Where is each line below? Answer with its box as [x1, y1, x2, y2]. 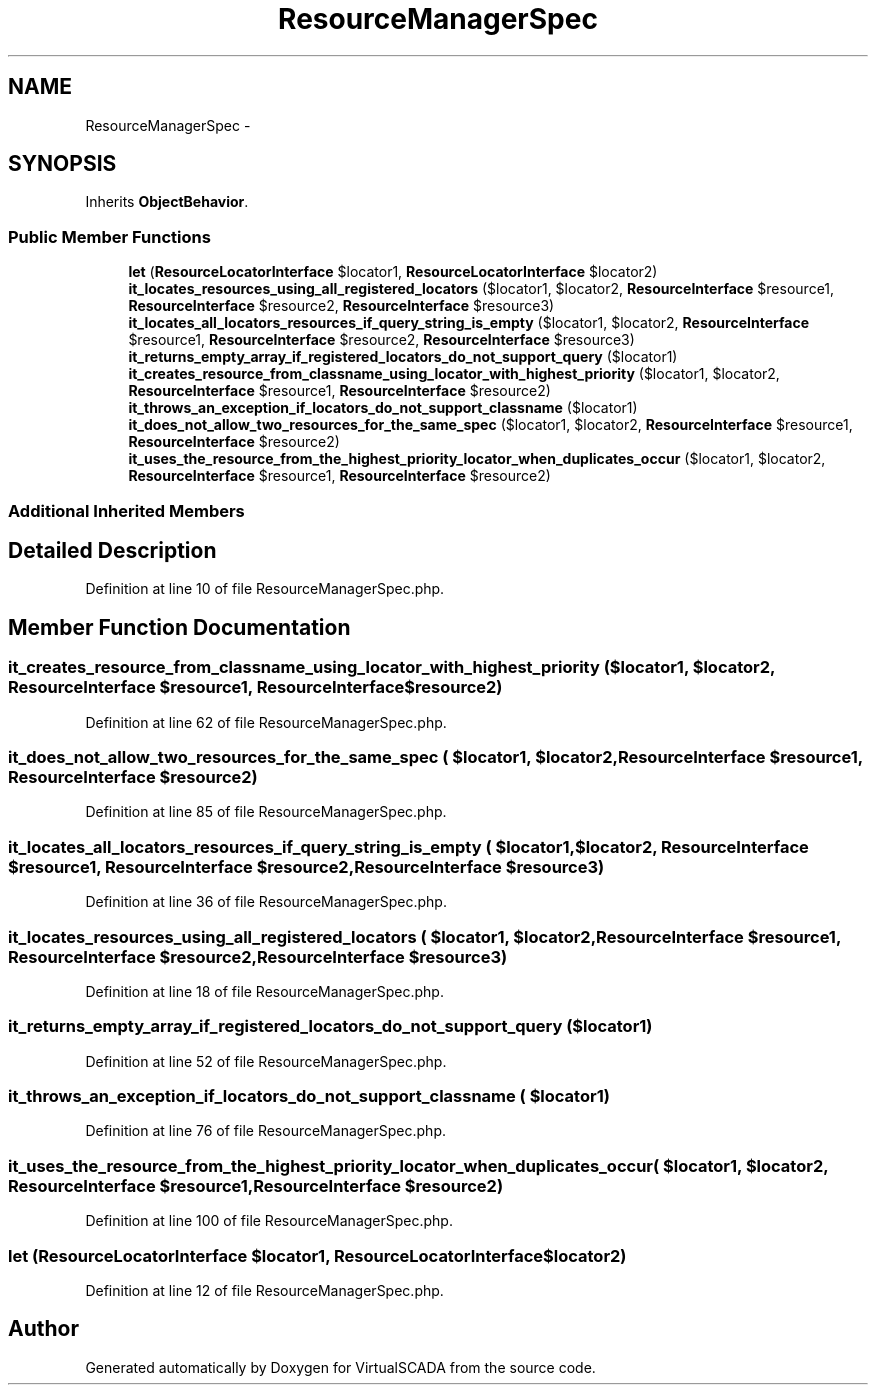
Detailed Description [8, 537, 217, 563]
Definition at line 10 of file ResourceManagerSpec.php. [85, 580, 445, 598]
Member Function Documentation [8, 614, 351, 640]
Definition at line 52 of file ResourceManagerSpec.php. [85, 1052, 447, 1070]
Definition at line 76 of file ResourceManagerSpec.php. [85, 1122, 446, 1140]
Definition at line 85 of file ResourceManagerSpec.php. [85, 803, 447, 821]
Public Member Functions [8, 226, 211, 247]
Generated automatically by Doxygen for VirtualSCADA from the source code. [85, 1358, 596, 1376]
